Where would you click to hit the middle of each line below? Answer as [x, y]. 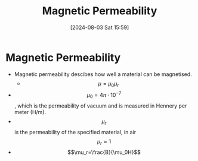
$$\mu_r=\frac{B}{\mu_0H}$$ [104, 152]
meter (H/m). [30, 112]
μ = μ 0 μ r [109, 84]
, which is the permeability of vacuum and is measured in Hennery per [100, 106]
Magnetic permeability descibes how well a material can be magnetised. [103, 74]
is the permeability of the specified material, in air [75, 132]
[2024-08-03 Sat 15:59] [100, 27]
